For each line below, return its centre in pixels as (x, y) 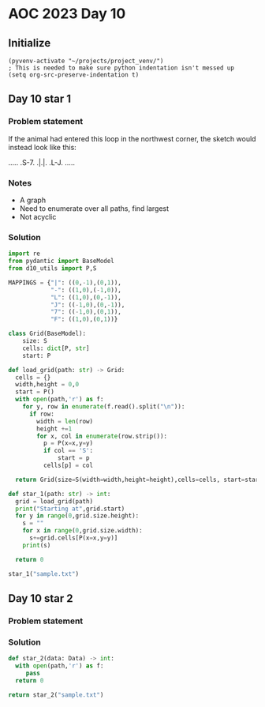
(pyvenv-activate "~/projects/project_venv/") (86, 61)
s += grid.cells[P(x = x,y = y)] (73, 538)
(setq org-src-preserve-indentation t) (74, 75)
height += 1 (54, 429)
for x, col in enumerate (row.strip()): (102, 436)
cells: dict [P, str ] (56, 348)
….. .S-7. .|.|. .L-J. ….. (41, 162)
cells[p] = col (68, 466)
